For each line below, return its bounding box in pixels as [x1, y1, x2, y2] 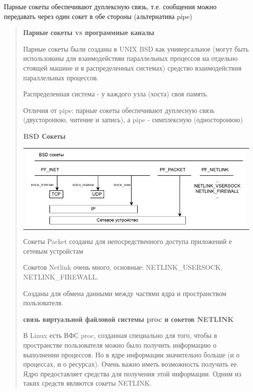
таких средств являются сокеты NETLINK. [23, 378, 152, 388]
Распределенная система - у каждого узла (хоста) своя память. [23, 89, 209, 99]
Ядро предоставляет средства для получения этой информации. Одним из [23, 368, 241, 378]
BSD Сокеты [23, 131, 66, 141]
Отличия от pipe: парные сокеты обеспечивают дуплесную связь [23, 105, 215, 115]
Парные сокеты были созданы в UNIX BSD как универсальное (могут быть [23, 43, 249, 54]
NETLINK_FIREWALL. [23, 272, 99, 282]
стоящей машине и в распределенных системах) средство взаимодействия [23, 62, 242, 73]
